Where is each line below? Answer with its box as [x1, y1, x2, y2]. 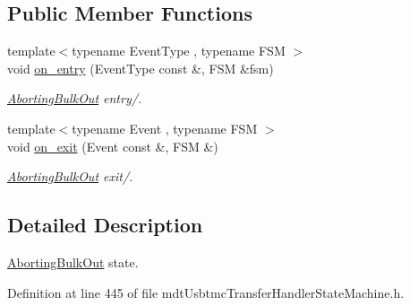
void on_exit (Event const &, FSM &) [7, 136, 218, 155]
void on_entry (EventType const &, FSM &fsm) [7, 58, 274, 77]
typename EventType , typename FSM [72, 41, 286, 60]
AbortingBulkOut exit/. [7, 167, 133, 186]
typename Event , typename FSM [72, 118, 258, 137]
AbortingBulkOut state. [7, 252, 139, 271]
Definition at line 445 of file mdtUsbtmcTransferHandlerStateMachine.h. [7, 283, 405, 301]
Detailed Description [7, 211, 203, 239]
